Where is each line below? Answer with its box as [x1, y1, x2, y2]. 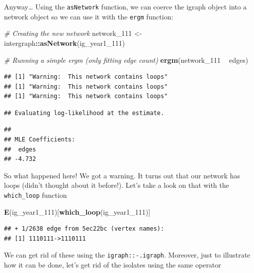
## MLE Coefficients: [4, 136, 76, 143]
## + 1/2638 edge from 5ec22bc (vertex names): [4, 225, 165, 233]
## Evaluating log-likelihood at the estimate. [4, 109, 165, 117]
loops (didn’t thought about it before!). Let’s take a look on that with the [4, 180, 229, 190]
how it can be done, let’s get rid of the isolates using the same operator [4, 260, 221, 270]
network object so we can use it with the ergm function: [4, 11, 173, 21]
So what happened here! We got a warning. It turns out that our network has [4, 170, 240, 180]
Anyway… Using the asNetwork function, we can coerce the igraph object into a [4, 1, 247, 11]
